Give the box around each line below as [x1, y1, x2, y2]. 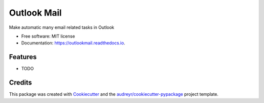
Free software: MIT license [21, 33, 75, 39]
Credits [9, 79, 32, 87]
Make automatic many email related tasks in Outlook [9, 24, 114, 30]
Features [9, 53, 37, 61]
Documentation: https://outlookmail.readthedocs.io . [21, 40, 126, 46]
